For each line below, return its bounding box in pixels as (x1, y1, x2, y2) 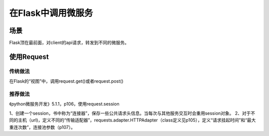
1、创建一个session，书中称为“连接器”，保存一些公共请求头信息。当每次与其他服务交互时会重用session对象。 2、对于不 (9, 110, 256, 116)
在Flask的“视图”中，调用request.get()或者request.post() (9, 78, 124, 84)
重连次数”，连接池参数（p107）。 (9, 124, 76, 130)
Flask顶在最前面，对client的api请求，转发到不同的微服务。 (9, 40, 130, 46)
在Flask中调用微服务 (9, 7, 93, 18)
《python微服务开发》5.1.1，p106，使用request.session (9, 101, 120, 107)
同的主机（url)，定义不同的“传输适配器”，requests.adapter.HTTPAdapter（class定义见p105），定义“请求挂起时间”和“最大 (9, 117, 256, 123)
